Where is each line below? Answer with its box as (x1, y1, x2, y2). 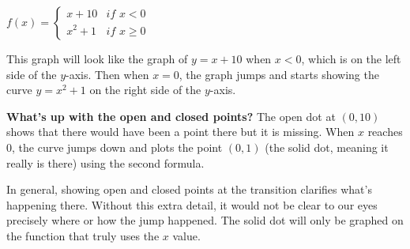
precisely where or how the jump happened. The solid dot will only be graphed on (6, 212, 404, 228)
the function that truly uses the (6, 227, 160, 243)
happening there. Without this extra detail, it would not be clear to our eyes (6, 196, 378, 213)
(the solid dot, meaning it (265, 138, 389, 155)
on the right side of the (89, 81, 201, 98)
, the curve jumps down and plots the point (12, 138, 223, 155)
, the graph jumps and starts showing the (179, 66, 379, 82)
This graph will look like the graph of (6, 51, 188, 66)
